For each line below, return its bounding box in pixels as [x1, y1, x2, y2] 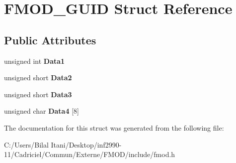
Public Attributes [4, 32, 96, 47]
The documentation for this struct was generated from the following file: [4, 122, 224, 133]
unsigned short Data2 [4, 72, 72, 83]
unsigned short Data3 [4, 89, 72, 99]
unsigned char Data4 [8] [4, 106, 79, 116]
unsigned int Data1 [4, 55, 65, 66]
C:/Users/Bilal [4, 139, 49, 150]
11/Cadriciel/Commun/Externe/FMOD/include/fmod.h [4, 149, 175, 160]
